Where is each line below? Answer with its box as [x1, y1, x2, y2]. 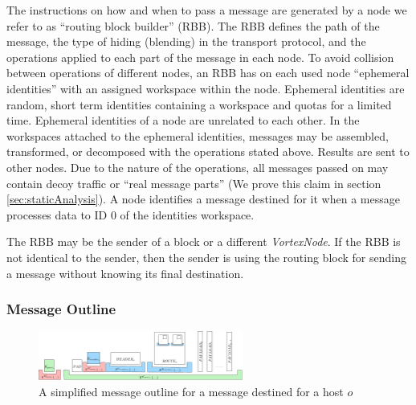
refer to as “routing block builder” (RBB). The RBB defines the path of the [6, 17, 380, 34]
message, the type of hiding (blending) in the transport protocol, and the [6, 33, 366, 50]
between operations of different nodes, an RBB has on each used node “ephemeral [6, 64, 410, 81]
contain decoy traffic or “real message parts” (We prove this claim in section [6, 174, 381, 191]
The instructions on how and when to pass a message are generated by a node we [6, 2, 407, 18]
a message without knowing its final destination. [6, 264, 244, 281]
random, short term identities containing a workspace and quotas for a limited [6, 96, 392, 112]
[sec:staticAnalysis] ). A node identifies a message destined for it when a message [6, 190, 400, 207]
